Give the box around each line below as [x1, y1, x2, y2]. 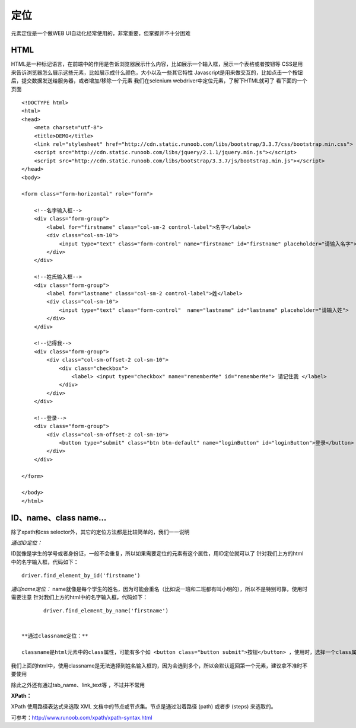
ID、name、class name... [11, 513, 107, 523]
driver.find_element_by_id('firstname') [21, 572, 141, 579]
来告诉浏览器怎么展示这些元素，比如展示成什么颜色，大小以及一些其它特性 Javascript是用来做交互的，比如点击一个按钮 [11, 69, 303, 76]
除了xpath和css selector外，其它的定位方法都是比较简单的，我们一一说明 [11, 528, 190, 535]
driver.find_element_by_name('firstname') [43, 608, 169, 614]
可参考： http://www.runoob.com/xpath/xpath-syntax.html [11, 714, 152, 721]
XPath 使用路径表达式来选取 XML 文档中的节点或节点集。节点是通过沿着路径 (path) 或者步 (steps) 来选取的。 [11, 703, 276, 710]
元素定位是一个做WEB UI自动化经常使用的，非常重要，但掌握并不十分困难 [11, 30, 191, 37]
